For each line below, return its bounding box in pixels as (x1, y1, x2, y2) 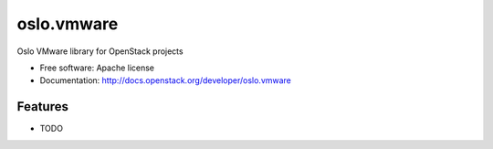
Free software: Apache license (39, 62, 155, 73)
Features (16, 99, 68, 114)
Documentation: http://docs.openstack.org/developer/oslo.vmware (39, 75, 292, 86)
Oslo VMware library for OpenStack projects (16, 46, 184, 57)
